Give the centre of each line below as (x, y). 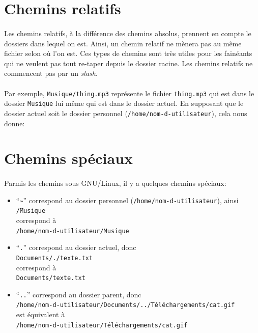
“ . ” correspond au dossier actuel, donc (76, 247)
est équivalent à (40, 314)
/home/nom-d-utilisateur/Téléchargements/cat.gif (102, 325)
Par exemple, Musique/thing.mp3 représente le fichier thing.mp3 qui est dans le (129, 93)
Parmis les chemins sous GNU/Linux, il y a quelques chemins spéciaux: (115, 183)
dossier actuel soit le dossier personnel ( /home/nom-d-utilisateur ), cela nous (126, 113)
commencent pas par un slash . (51, 73)
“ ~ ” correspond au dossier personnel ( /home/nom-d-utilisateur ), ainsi (127, 200)
